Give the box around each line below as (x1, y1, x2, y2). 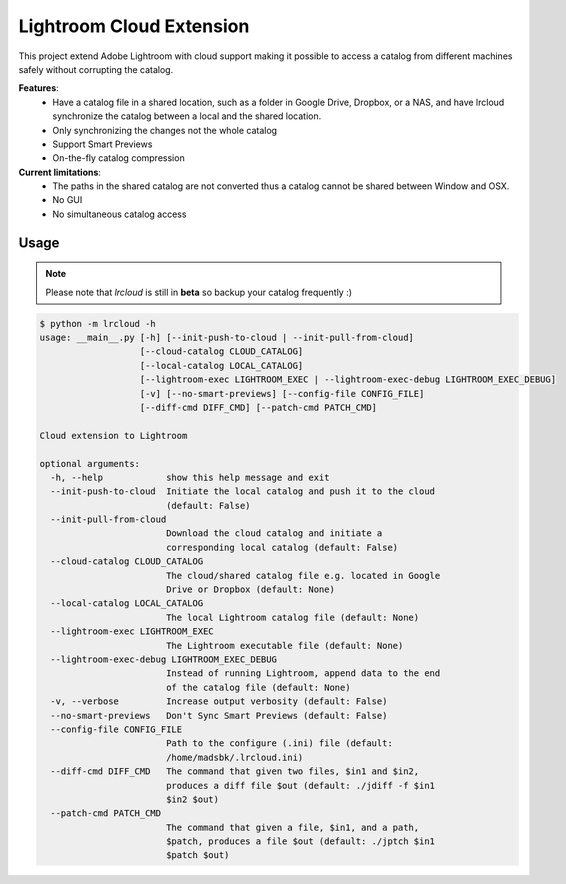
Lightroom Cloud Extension (18, 15, 250, 37)
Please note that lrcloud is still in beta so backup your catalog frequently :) (45, 286, 353, 298)
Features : (18, 82, 59, 94)
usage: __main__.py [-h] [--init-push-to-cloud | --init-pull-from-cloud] (39, 332, 415, 344)
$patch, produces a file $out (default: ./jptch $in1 (165, 836, 435, 847)
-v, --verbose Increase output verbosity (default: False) (50, 696, 388, 707)
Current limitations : (18, 166, 102, 178)
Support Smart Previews (52, 138, 153, 150)
